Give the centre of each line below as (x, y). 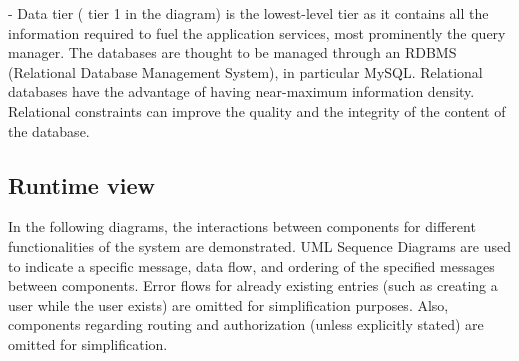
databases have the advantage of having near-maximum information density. (241, 91)
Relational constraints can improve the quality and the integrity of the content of (257, 110)
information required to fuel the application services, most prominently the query (257, 32)
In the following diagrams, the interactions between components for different (242, 226)
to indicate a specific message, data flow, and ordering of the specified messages (251, 265)
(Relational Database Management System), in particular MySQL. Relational (245, 71)
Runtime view (81, 184)
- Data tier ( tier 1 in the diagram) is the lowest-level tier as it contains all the (248, 13)
